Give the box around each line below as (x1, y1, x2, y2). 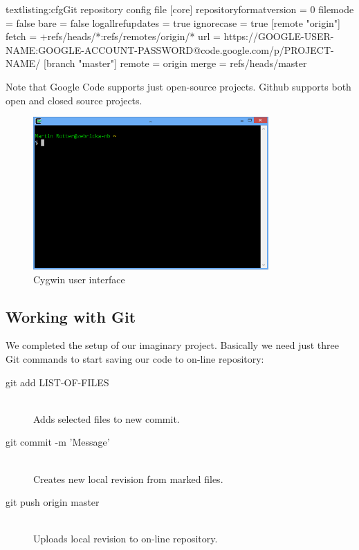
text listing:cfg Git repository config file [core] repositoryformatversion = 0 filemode (6, 2, 354, 16)
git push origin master (6, 495, 100, 509)
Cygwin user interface (33, 272, 125, 286)
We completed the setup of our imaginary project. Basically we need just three (6, 338, 340, 352)
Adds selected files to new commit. (33, 411, 180, 426)
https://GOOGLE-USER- (223, 29, 334, 44)
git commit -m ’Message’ (6, 435, 110, 449)
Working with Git (6, 305, 136, 327)
